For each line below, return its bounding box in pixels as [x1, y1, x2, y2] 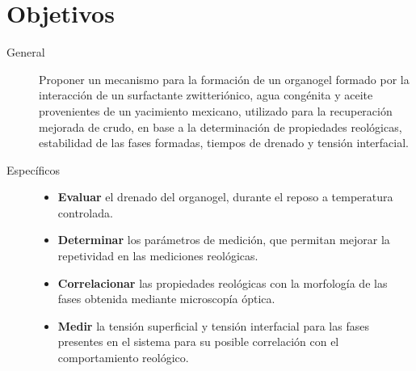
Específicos [6, 161, 61, 178]
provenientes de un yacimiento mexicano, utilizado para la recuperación [39, 102, 393, 119]
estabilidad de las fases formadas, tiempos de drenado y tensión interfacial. [39, 134, 409, 151]
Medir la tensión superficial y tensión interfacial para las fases [57, 317, 369, 334]
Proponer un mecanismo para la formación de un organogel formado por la [39, 70, 410, 87]
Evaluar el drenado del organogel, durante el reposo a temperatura [57, 188, 393, 205]
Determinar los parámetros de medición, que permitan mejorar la [57, 231, 390, 248]
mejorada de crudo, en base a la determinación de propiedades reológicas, [39, 118, 402, 135]
